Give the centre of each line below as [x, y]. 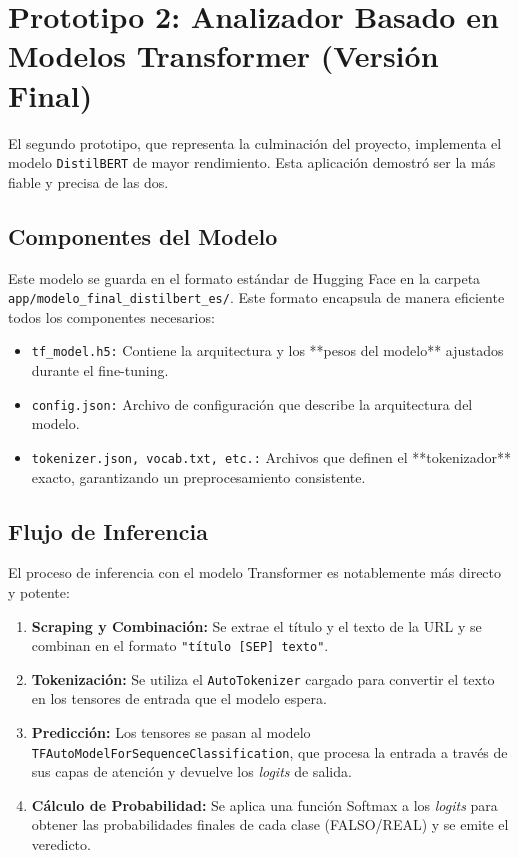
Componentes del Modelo [143, 235]
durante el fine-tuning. [100, 370]
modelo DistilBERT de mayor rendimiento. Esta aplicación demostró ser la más [252, 162]
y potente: [39, 591]
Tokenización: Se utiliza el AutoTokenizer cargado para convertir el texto [263, 678]
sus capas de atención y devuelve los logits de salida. [191, 771]
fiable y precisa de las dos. [88, 181]
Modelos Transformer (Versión [223, 55]
